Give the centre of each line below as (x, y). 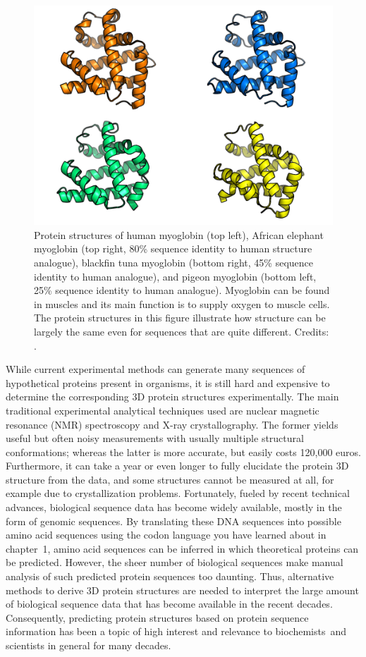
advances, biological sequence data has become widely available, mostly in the (174, 507)
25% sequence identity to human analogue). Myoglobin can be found (182, 290)
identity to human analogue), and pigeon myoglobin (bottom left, (175, 276)
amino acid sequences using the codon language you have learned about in (166, 535)
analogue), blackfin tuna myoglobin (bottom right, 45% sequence (174, 262)
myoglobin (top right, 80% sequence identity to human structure (173, 248)
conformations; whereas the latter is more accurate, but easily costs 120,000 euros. (183, 452)
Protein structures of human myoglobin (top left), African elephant (179, 234)
